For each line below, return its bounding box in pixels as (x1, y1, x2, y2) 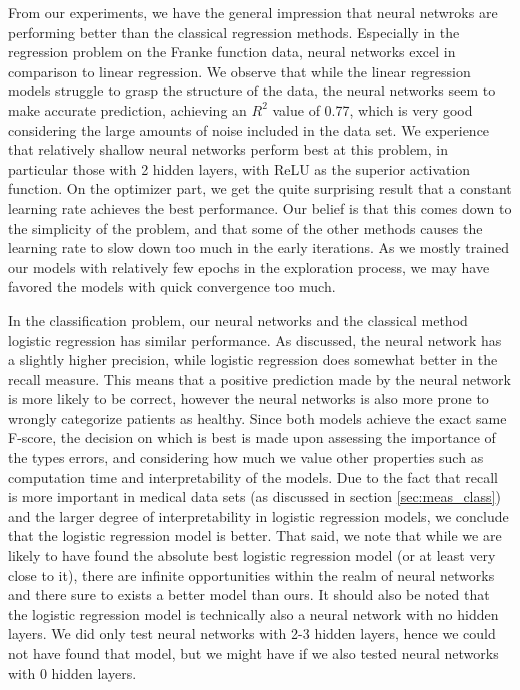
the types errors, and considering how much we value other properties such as (8, 447, 484, 468)
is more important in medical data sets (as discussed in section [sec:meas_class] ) (8, 486, 501, 507)
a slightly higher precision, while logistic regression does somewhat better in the (8, 349, 498, 370)
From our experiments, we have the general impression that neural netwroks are (8, 2, 498, 22)
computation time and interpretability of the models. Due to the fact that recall (8, 466, 499, 487)
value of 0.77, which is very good (272, 99, 473, 120)
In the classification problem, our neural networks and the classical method (8, 309, 468, 330)
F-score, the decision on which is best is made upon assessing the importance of (8, 427, 496, 448)
